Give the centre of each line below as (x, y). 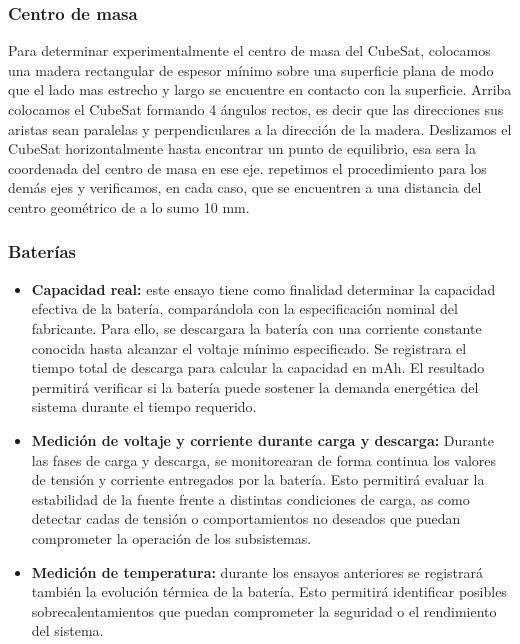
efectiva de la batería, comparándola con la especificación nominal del (244, 308)
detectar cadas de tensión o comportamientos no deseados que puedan (246, 518)
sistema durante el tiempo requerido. (144, 406)
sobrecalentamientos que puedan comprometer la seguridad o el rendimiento (264, 610)
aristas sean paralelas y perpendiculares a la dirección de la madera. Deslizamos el (260, 128)
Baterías (42, 251)
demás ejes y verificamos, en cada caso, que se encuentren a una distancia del (245, 187)
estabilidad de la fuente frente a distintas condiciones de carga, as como (250, 498)
